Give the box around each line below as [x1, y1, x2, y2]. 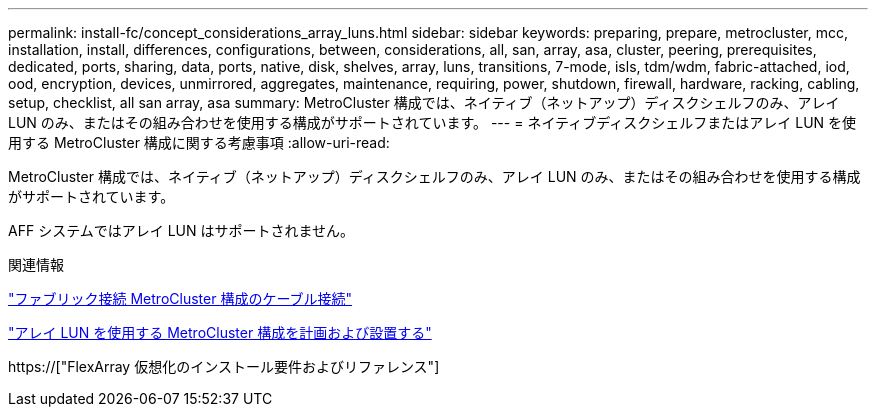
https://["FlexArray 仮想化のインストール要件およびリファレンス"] [8, 358, 440, 375]
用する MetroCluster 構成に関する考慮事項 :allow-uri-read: [8, 134, 390, 151]
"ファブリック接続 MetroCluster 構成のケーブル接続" [8, 290, 353, 307]
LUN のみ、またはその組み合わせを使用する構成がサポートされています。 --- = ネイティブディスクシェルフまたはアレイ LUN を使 [8, 114, 857, 131]
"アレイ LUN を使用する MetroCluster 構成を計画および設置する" [8, 324, 432, 341]
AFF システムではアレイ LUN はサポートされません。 [8, 222, 355, 239]
